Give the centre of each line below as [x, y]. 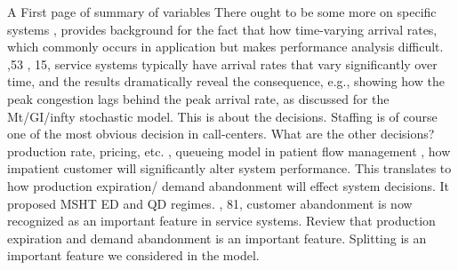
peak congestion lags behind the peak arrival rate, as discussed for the [198, 98]
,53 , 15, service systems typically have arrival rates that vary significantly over [222, 64]
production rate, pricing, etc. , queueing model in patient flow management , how [229, 151]
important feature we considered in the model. [133, 255]
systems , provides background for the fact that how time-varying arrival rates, [222, 29]
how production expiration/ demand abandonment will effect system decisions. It [228, 185]
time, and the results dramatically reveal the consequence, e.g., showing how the [226, 81]
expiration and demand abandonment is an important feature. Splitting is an [217, 238]
